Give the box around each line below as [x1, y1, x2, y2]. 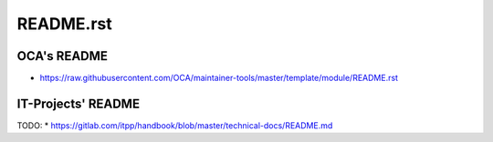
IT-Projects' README [16, 96, 141, 111]
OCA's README [16, 48, 109, 64]
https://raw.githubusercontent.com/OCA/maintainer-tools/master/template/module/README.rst [39, 73, 399, 84]
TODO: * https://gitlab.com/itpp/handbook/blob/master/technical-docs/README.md [16, 119, 333, 131]
